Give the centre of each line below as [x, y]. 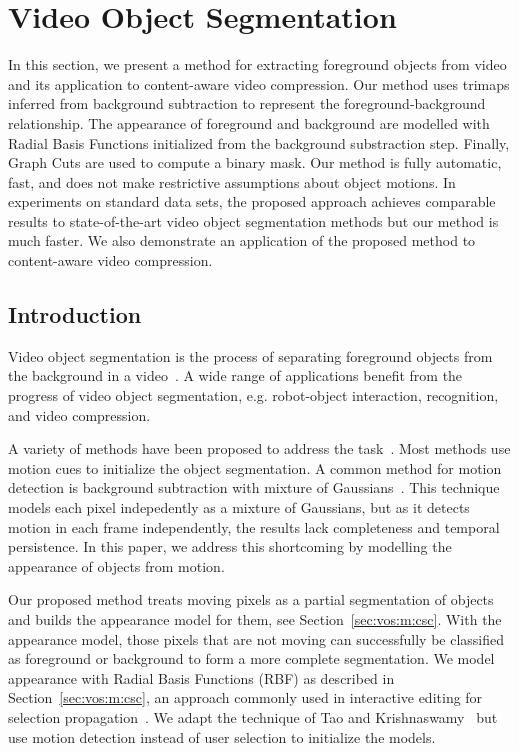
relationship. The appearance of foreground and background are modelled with [249, 122]
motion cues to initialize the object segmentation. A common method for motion [255, 467]
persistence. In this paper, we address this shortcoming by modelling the [230, 546]
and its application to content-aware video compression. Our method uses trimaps [259, 83]
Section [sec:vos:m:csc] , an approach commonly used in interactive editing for [245, 697]
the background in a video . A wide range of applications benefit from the [235, 375]
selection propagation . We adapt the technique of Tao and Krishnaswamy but [253, 716]
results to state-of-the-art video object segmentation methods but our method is [253, 220]
